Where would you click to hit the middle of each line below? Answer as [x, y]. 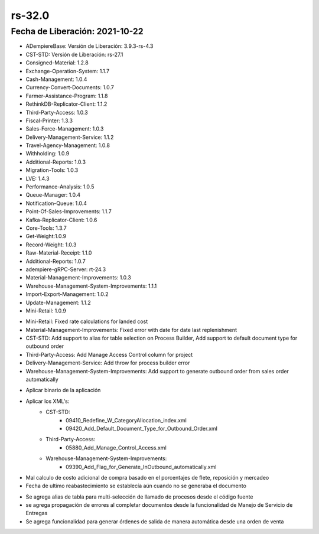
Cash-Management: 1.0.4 [56, 79]
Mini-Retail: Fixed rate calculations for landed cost [87, 321]
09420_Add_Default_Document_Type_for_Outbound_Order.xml [142, 428]
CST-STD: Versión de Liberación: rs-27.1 [74, 54]
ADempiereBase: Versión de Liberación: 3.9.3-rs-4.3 [89, 46]
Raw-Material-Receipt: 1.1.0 [59, 253]
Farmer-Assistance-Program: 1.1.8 [67, 96]
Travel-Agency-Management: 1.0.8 [68, 145]
